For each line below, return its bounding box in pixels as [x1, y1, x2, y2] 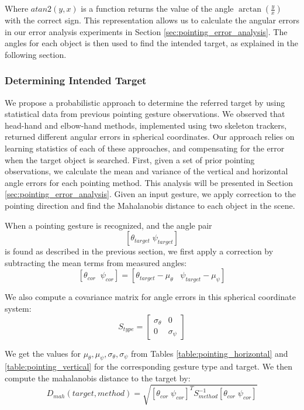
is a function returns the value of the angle [81, 2, 234, 14]
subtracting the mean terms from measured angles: [5, 256, 187, 268]
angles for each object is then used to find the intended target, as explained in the [5, 37, 299, 49]
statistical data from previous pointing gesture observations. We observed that [5, 108, 285, 120]
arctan [239, 5, 261, 13]
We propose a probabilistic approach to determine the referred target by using [5, 96, 285, 108]
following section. [5, 48, 67, 60]
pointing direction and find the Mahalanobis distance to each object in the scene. [5, 199, 295, 211]
